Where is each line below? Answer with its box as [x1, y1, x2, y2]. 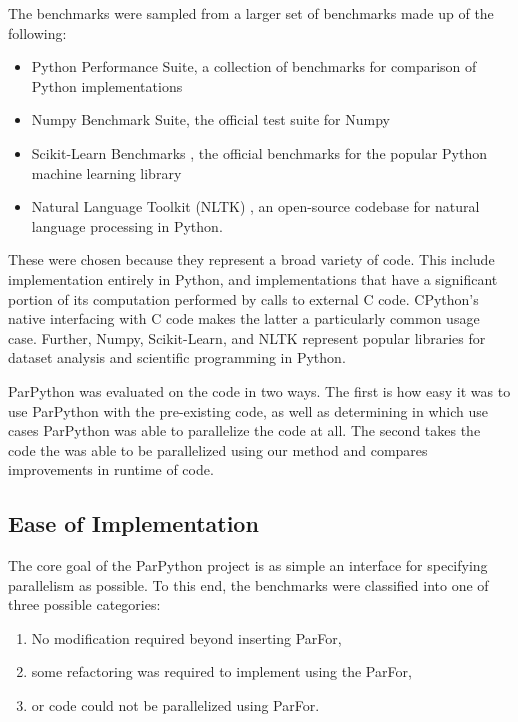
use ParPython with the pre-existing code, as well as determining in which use [8, 400, 488, 421]
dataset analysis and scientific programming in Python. [8, 347, 346, 368]
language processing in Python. [31, 215, 223, 236]
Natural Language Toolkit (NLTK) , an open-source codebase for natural [31, 196, 480, 217]
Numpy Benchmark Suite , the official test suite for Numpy [31, 109, 390, 130]
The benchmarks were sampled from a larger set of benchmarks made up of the [8, 3, 494, 23]
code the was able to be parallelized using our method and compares [8, 439, 428, 460]
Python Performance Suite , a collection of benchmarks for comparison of [31, 56, 477, 77]
